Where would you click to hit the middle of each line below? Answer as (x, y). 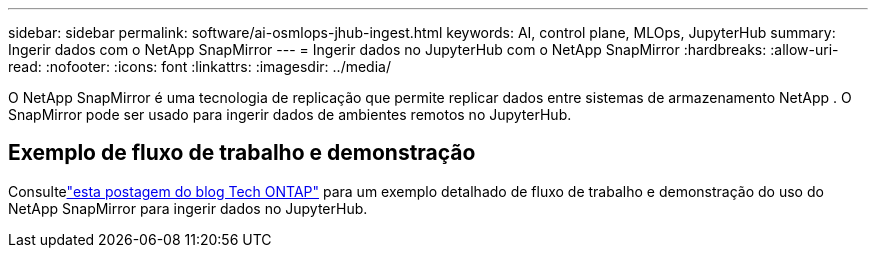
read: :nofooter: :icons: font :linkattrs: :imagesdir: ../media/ (199, 66)
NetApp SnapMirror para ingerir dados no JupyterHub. (188, 208)
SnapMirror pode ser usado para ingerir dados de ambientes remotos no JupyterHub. (290, 114)
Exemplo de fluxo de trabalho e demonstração (242, 153)
